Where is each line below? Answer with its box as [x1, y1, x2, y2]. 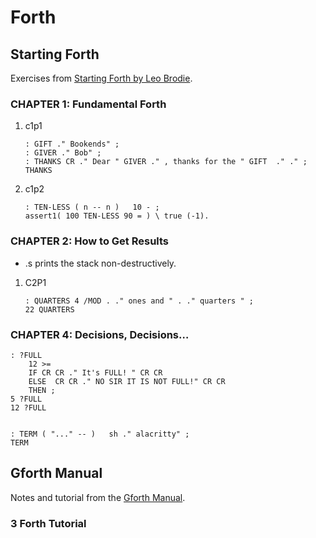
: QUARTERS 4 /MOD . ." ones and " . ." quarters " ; [24, 296, 254, 306]
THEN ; [28, 385, 56, 395]
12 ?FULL [10, 402, 47, 413]
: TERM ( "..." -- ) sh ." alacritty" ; [10, 429, 190, 439]
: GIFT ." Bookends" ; [24, 139, 120, 150]
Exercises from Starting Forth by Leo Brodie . [10, 72, 193, 84]
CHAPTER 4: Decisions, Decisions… [10, 327, 190, 341]
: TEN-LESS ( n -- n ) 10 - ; [24, 202, 160, 213]
